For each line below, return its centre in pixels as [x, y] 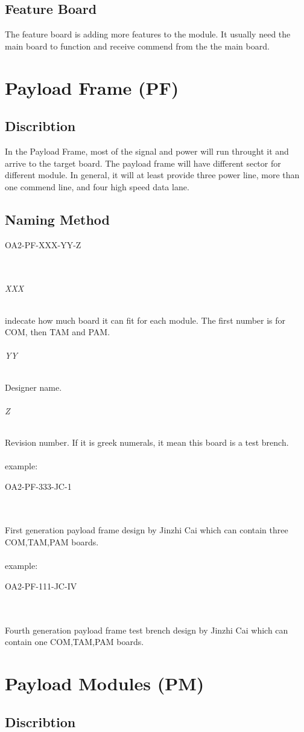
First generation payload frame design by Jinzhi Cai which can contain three [147, 530]
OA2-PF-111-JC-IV [41, 586]
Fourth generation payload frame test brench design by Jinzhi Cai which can [147, 630]
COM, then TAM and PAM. [58, 332]
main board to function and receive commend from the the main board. [137, 46]
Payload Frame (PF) [92, 87]
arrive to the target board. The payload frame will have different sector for [143, 163]
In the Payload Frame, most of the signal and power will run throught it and [147, 151]
